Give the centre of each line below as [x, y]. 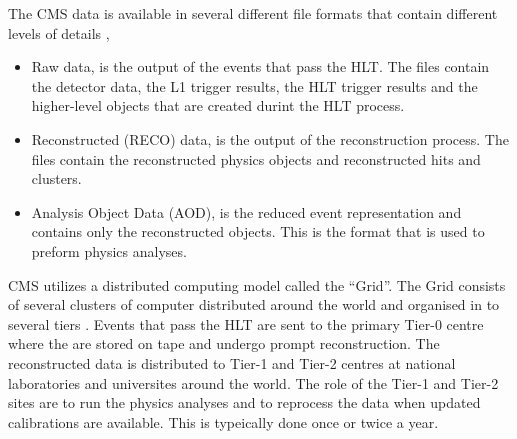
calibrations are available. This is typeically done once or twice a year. [223, 421]
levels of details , [59, 32]
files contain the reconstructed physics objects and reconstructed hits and [256, 158]
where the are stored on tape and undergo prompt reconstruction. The [224, 343]
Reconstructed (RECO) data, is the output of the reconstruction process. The [270, 138]
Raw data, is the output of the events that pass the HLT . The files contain [260, 66]
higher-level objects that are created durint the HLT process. [218, 105]
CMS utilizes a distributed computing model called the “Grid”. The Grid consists [257, 284]
